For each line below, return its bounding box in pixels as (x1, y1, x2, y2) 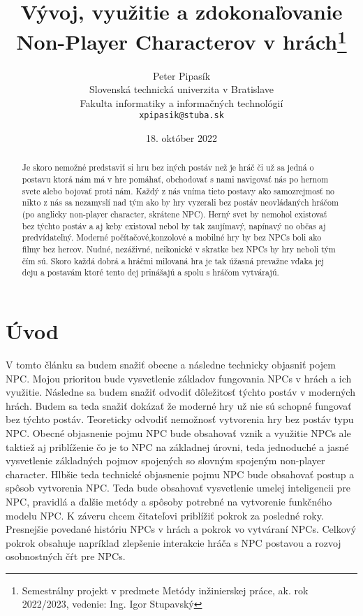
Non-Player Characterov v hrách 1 (16, 24, 347, 56)
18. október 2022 (146, 131, 217, 145)
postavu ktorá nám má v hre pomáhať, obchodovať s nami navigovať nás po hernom (22, 173, 329, 185)
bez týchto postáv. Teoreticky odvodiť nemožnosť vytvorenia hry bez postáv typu (6, 412, 354, 427)
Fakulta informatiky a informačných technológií (80, 95, 283, 110)
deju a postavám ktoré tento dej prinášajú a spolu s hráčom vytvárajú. (22, 266, 279, 278)
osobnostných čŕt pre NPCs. (6, 549, 126, 564)
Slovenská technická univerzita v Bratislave (89, 82, 274, 96)
